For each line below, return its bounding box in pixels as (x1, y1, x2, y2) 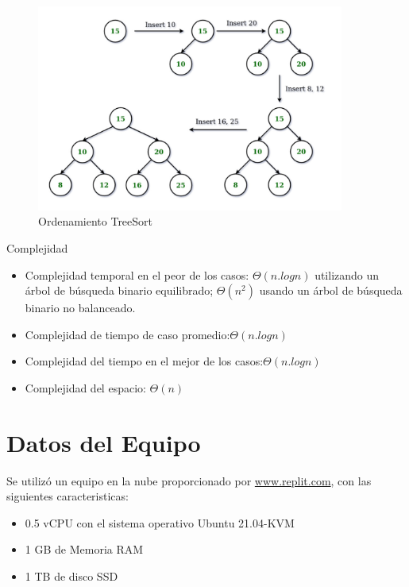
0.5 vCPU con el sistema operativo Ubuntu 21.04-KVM (25, 514, 295, 531)
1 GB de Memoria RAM (25, 541, 144, 558)
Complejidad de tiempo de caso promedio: (25, 326, 230, 342)
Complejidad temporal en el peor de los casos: (25, 266, 249, 283)
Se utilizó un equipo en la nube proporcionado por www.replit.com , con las (6, 472, 372, 489)
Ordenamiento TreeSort (38, 213, 153, 230)
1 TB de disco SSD (25, 568, 118, 584)
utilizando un (314, 266, 380, 283)
